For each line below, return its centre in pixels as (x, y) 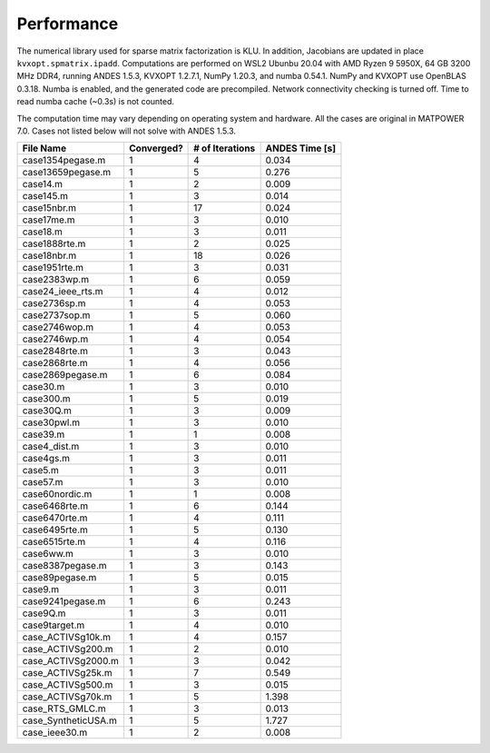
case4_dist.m (51, 447)
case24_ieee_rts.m (63, 292)
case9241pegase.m (64, 601)
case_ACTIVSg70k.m (67, 697)
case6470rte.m (55, 518)
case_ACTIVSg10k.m (67, 638)
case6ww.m (48, 554)
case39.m (44, 434)
